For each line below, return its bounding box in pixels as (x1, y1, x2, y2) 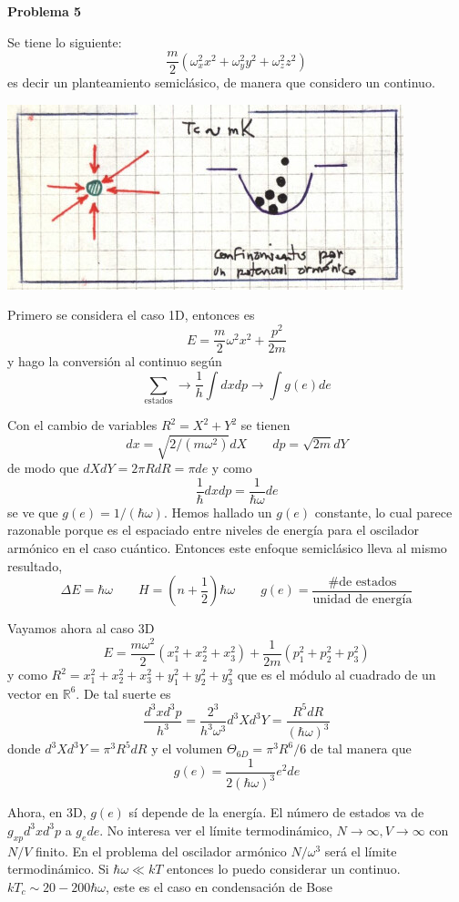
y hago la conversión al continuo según (7, 352, 222, 371)
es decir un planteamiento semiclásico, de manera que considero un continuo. (7, 73, 435, 92)
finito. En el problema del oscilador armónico (36, 841, 287, 860)
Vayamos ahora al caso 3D (7, 619, 155, 638)
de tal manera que (310, 739, 412, 758)
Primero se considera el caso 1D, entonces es (7, 305, 255, 324)
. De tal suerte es (76, 683, 171, 702)
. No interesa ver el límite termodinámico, (99, 820, 332, 839)
